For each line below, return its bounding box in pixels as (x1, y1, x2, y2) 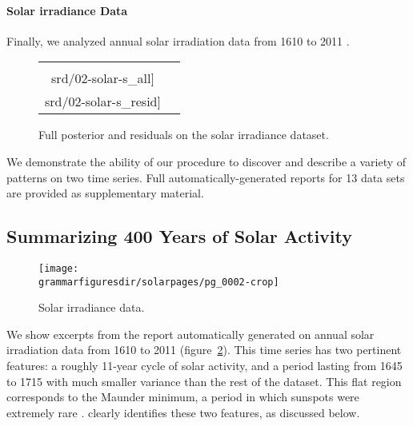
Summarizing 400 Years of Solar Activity (6, 224, 352, 249)
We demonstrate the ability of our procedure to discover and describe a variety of (6, 153, 407, 169)
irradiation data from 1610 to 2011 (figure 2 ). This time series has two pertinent (6, 341, 402, 358)
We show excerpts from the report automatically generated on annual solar (6, 325, 375, 342)
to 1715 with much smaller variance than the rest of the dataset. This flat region (6, 372, 402, 389)
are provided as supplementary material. (6, 185, 204, 201)
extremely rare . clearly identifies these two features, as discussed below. (6, 404, 360, 420)
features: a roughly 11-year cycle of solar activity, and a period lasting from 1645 (6, 357, 403, 374)
